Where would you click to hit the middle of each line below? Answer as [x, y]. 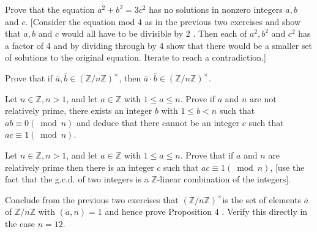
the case [20, 223]
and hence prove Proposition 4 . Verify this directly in [206, 211]
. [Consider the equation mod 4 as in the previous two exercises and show [163, 21]
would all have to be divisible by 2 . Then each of [154, 33]
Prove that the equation [50, 9]
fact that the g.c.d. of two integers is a [77, 179]
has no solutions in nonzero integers [216, 9]
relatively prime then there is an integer [80, 167]
